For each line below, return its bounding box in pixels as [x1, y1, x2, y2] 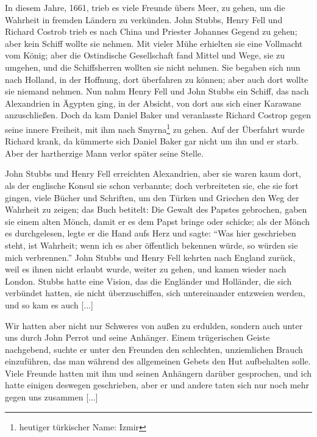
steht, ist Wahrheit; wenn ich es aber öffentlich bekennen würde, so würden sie [5, 238, 298, 251]
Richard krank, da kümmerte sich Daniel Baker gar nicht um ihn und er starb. [5, 135, 299, 147]
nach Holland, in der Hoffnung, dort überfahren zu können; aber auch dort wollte [5, 73, 308, 85]
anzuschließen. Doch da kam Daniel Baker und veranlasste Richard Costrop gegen [5, 108, 312, 121]
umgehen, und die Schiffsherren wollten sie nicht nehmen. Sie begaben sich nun [5, 60, 301, 73]
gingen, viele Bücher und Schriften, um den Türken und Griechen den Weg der [5, 191, 299, 204]
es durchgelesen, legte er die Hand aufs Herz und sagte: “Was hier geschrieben [5, 227, 296, 240]
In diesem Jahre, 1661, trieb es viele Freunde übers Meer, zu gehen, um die [5, 1, 285, 13]
